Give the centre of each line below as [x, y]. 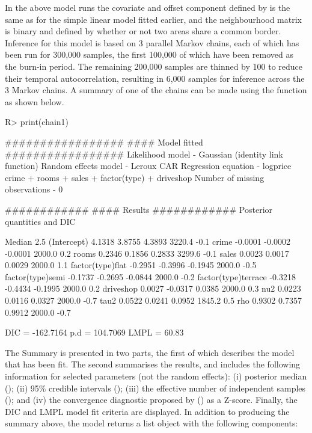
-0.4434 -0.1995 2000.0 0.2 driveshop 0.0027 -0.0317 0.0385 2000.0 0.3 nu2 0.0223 [153, 288]
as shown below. [35, 101]
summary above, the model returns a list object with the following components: [151, 423]
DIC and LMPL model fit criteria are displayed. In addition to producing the [147, 411]
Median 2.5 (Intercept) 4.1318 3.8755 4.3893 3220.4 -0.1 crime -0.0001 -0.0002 [148, 241]
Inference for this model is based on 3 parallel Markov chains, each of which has [152, 42]
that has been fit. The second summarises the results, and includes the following [153, 364]
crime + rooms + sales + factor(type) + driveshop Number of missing [135, 177]
